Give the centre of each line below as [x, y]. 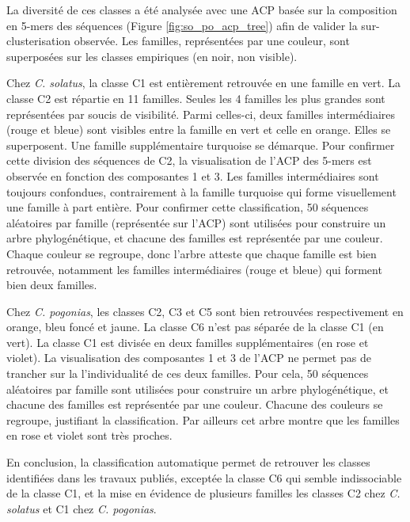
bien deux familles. [52, 285]
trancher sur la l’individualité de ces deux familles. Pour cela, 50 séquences [188, 373]
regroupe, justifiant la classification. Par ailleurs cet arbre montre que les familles [203, 419]
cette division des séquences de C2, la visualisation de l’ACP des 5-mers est [189, 160]
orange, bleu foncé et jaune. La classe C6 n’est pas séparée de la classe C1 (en [195, 327]
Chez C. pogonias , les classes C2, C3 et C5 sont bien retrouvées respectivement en [205, 311]
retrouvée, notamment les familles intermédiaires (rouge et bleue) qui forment [194, 269]
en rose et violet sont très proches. [89, 435]
